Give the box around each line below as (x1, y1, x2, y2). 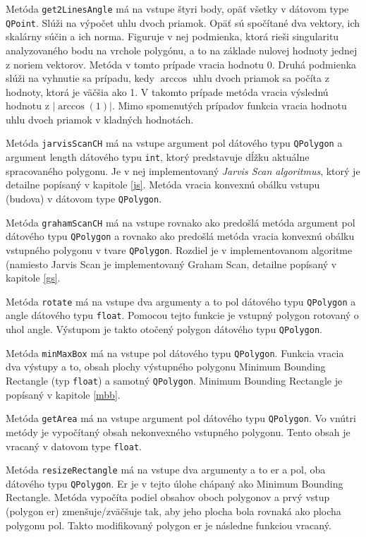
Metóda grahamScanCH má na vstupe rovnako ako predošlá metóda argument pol (6, 215, 355, 229)
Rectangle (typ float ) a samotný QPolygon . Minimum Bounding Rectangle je (6, 373, 343, 387)
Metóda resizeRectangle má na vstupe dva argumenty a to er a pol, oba (6, 462, 326, 477)
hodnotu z (6, 98, 49, 113)
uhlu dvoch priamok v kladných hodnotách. (6, 111, 194, 126)
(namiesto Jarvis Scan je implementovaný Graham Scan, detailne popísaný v (6, 256, 337, 271)
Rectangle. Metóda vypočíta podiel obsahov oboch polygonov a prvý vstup (6, 490, 330, 505)
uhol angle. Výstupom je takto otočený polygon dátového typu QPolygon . (6, 322, 323, 337)
